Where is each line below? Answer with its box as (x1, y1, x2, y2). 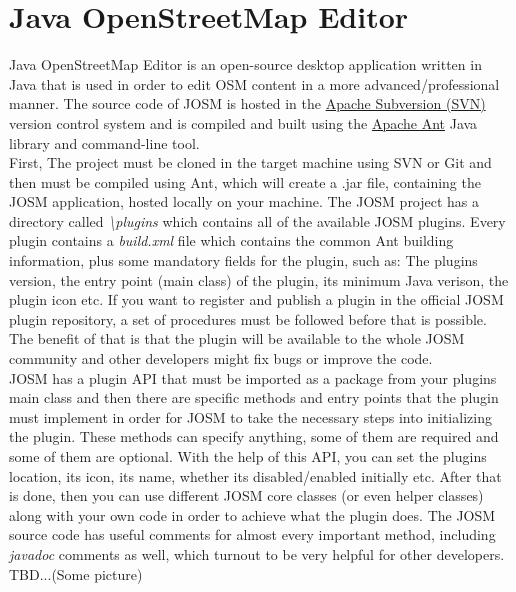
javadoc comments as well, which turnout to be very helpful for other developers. (9, 543, 505, 564)
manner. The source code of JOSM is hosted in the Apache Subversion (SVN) (9, 93, 486, 114)
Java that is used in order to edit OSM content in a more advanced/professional (9, 73, 500, 94)
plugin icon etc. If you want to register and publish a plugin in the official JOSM (9, 289, 504, 310)
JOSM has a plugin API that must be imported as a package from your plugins (9, 367, 497, 388)
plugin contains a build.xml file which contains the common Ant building (9, 230, 454, 251)
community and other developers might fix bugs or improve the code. (9, 348, 433, 369)
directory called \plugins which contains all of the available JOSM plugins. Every (9, 210, 506, 231)
